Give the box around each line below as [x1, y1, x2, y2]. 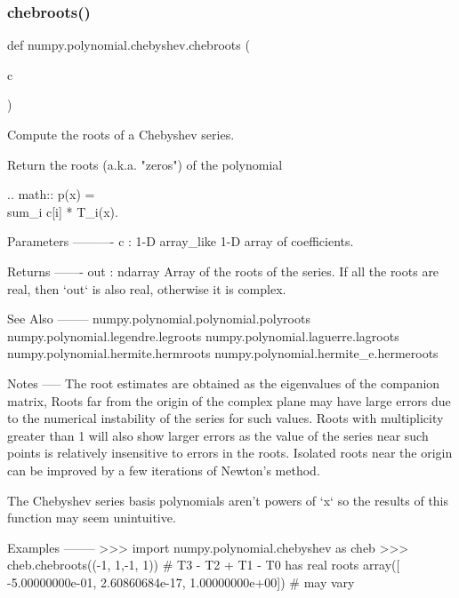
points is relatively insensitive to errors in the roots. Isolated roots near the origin [7, 443, 453, 462]
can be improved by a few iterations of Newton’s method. [7, 460, 320, 479]
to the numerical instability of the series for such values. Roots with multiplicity [7, 409, 444, 427]
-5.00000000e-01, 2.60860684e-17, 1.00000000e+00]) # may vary [7, 572, 355, 591]
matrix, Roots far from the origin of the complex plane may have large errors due [7, 391, 451, 410]
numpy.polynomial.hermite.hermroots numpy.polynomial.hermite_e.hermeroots [7, 344, 439, 363]
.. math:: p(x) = [7, 185, 95, 203]
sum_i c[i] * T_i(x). [7, 202, 118, 220]
